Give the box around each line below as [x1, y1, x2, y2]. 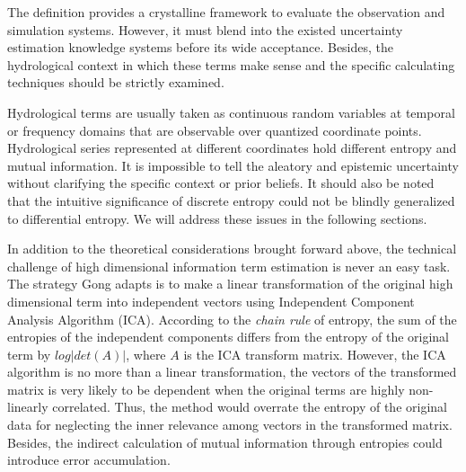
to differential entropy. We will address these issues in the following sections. [7, 209, 427, 227]
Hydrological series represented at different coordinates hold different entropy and [7, 138, 457, 157]
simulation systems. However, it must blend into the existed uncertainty [7, 20, 403, 39]
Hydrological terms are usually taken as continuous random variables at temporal [7, 102, 455, 121]
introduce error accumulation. [7, 450, 171, 469]
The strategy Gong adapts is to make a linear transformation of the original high [7, 274, 453, 293]
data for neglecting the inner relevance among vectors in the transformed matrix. [7, 415, 453, 434]
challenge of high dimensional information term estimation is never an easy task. [7, 256, 451, 275]
